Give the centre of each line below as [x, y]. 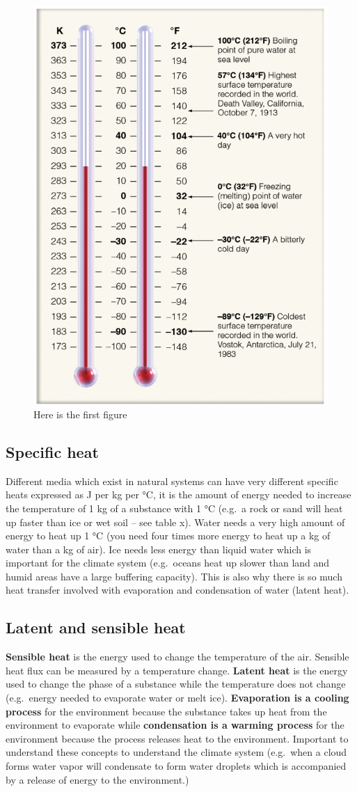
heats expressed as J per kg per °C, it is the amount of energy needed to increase [178, 494]
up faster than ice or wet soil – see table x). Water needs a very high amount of [175, 522]
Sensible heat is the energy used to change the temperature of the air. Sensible [177, 657]
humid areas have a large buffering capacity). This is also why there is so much [174, 576]
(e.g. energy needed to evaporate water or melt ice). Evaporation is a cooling [177, 698]
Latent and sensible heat [96, 627]
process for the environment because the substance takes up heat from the [166, 711]
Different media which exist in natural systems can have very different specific [172, 481]
